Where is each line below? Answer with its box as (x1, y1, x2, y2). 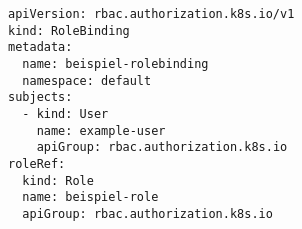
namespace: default (22, 73, 152, 88)
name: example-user (36, 123, 166, 138)
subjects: (8, 90, 73, 105)
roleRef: (8, 156, 66, 171)
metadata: (8, 40, 73, 55)
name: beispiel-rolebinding (22, 56, 209, 71)
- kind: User (22, 106, 109, 121)
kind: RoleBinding (8, 23, 130, 38)
